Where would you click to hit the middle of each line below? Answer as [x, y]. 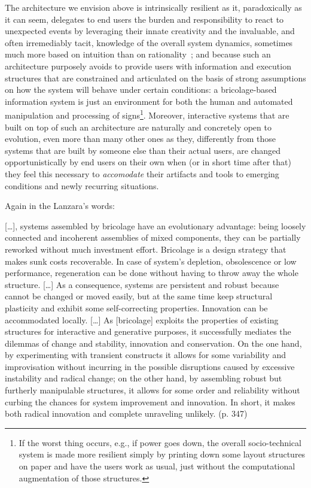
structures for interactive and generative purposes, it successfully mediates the [148, 331]
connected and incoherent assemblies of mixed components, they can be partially [153, 237]
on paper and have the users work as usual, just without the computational [157, 466]
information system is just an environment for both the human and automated [149, 101]
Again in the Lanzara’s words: [60, 206]
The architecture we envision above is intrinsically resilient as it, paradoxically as [153, 7]
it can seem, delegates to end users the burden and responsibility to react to [144, 19]
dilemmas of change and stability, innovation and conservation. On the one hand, [153, 343]
